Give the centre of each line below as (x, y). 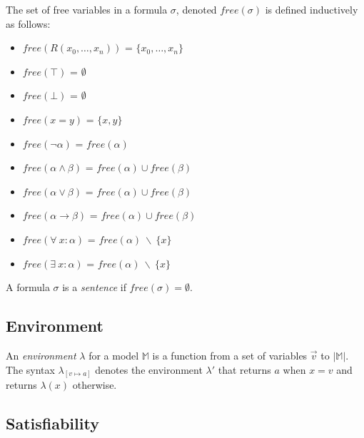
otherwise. (95, 385)
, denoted (196, 9)
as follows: (28, 23)
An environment (41, 355)
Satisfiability (52, 423)
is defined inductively (312, 9)
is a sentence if (94, 287)
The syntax (30, 369)
